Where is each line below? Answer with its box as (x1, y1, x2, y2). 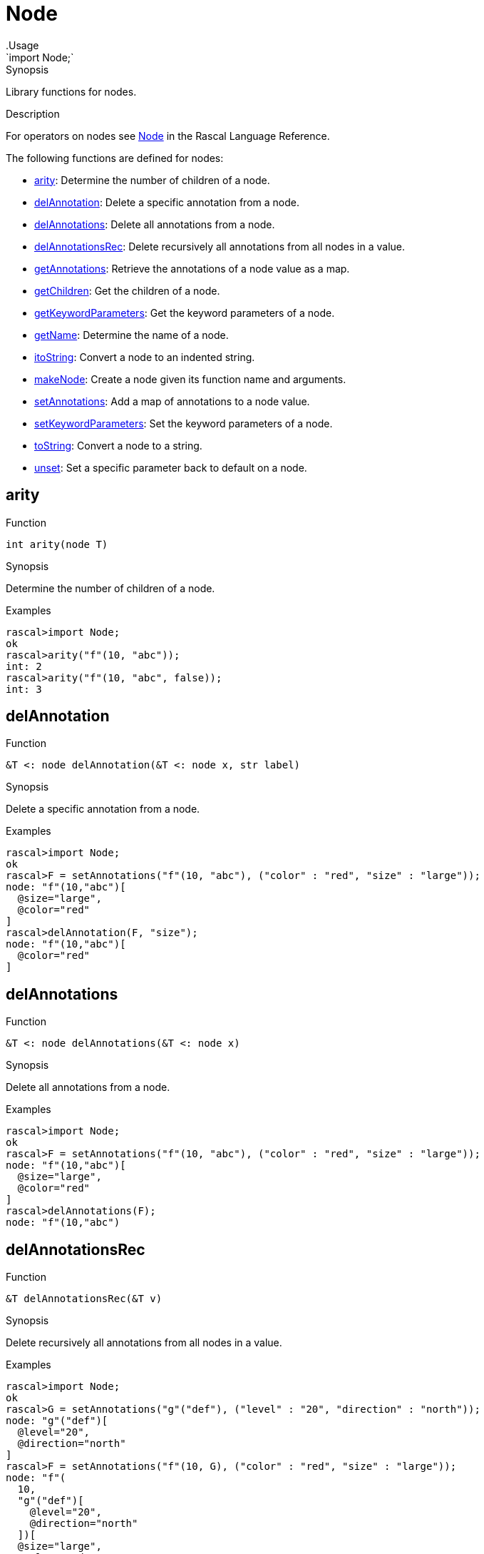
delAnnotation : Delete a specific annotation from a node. (34, 195, 299, 208)
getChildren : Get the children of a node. (34, 284, 220, 297)
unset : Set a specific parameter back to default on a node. (34, 461, 307, 474)
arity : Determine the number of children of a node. (34, 173, 270, 186)
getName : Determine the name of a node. (34, 328, 229, 341)
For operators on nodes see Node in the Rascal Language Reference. (6, 129, 330, 142)
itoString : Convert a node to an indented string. (34, 350, 255, 363)
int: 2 (6, 660, 42, 672)
